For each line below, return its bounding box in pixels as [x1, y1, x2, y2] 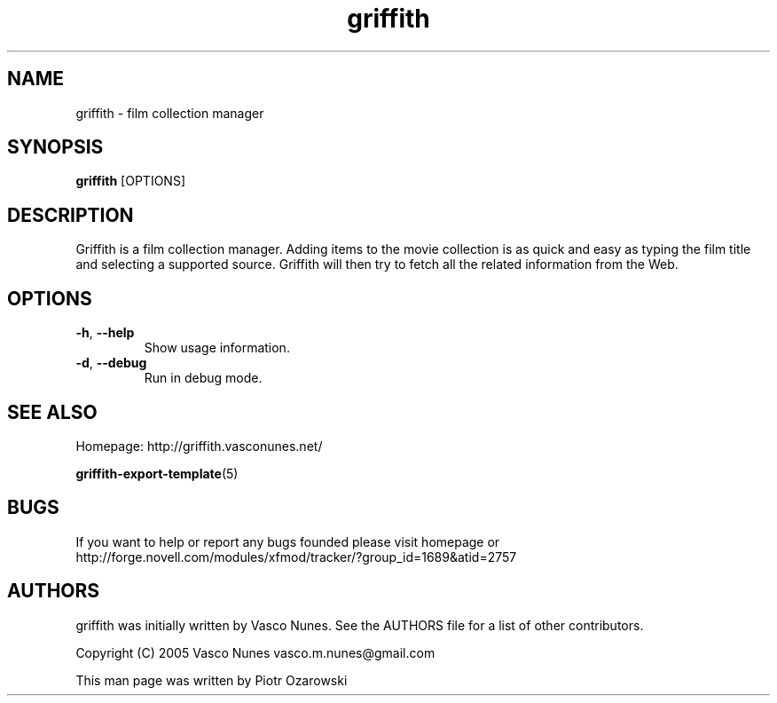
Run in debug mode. [144, 370, 263, 386]
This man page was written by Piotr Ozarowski [75, 672, 348, 688]
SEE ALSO [7, 400, 98, 423]
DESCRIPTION [7, 203, 134, 226]
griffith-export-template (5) [75, 465, 239, 481]
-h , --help [75, 325, 135, 341]
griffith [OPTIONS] [75, 173, 185, 189]
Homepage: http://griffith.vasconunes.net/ [75, 438, 323, 454]
